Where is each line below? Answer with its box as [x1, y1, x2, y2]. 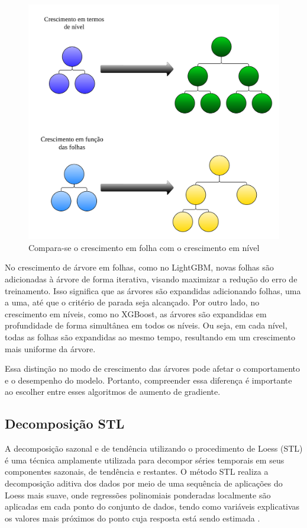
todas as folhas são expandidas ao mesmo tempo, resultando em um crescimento [5, 331, 296, 343]
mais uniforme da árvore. [5, 342, 96, 355]
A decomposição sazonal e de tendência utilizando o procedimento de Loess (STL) [5, 442, 303, 455]
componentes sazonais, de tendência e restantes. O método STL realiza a [5, 465, 269, 478]
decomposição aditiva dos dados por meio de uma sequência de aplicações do [5, 477, 283, 489]
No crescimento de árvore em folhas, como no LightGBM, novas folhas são [5, 261, 274, 273]
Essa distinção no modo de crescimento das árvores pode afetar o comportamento [5, 362, 300, 375]
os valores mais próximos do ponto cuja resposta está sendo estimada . [5, 511, 260, 524]
